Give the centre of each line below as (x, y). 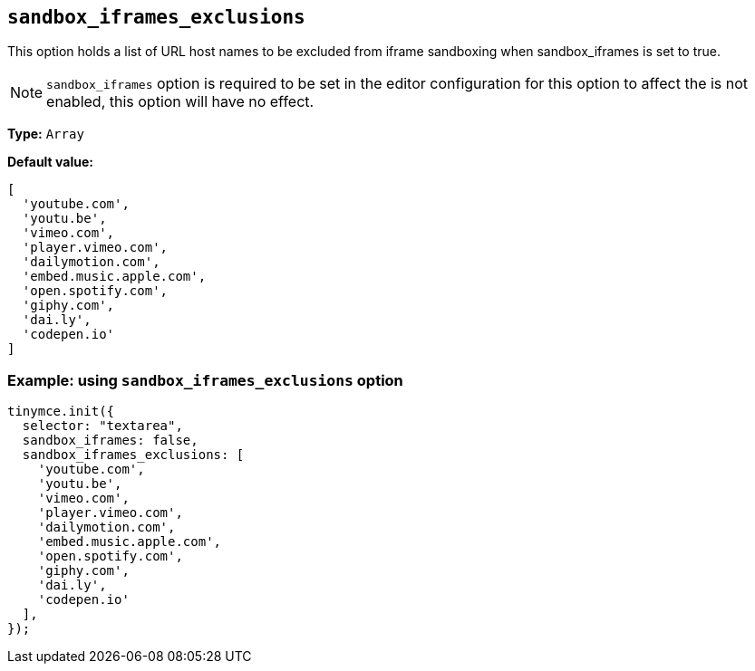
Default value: (50, 162)
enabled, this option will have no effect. (180, 102)
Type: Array (46, 134)
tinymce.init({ (61, 412)
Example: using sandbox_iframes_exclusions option (205, 380)
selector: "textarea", (102, 426)
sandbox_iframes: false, (110, 441)
